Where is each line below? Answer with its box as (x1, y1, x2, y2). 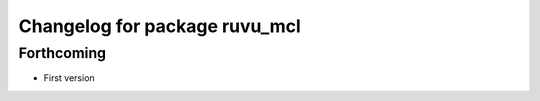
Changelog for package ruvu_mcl (18, 15, 302, 37)
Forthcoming (18, 44, 107, 62)
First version (43, 72, 95, 84)
